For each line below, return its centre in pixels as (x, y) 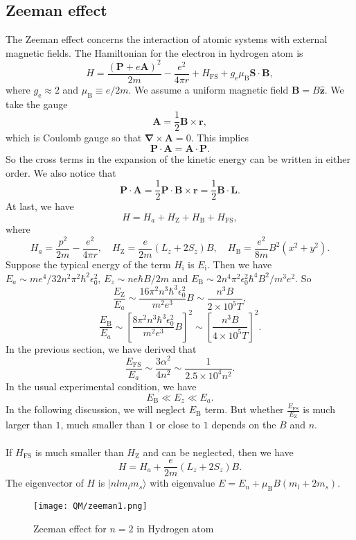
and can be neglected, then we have (218, 452)
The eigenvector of (45, 483)
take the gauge (37, 104)
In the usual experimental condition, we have (101, 386)
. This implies (220, 138)
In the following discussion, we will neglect (96, 409)
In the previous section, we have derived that (101, 348)
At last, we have (40, 206)
